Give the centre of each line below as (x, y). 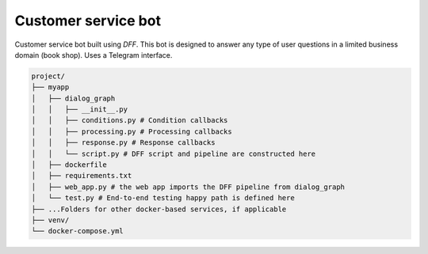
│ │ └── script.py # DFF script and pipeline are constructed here (174, 154)
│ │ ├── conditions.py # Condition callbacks (130, 120)
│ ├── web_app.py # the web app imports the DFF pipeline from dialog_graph (188, 187)
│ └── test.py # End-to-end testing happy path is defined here (163, 198)
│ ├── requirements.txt (82, 176)
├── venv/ (50, 220)
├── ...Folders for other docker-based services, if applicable (159, 209)
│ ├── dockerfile (69, 165)
